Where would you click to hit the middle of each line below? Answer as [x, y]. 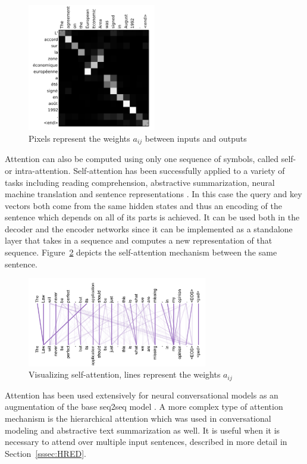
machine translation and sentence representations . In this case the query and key [153, 194]
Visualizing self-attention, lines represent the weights [125, 374]
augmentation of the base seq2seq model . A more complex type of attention [144, 407]
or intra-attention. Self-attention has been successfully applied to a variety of [145, 170]
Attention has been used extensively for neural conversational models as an [142, 395]
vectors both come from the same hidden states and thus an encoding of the [143, 205]
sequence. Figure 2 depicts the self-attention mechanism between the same [141, 252]
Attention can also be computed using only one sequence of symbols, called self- [151, 159]
